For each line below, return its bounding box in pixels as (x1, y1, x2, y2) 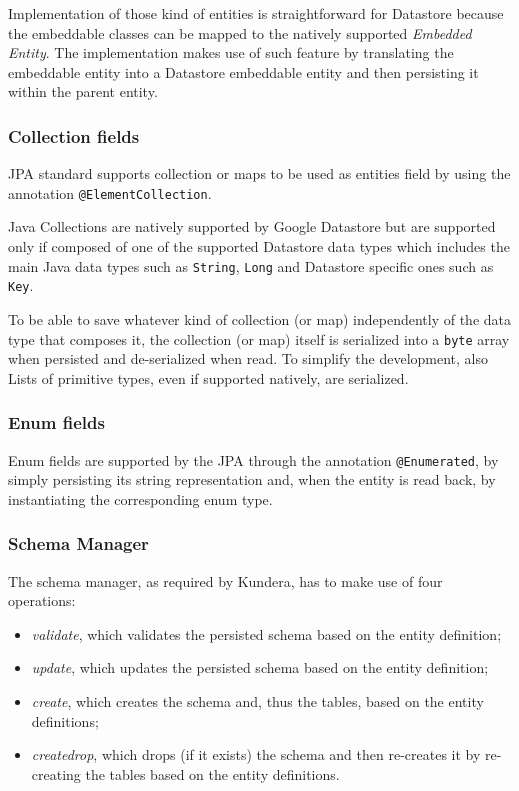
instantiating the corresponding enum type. (8, 488, 273, 509)
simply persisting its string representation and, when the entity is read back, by (8, 469, 496, 490)
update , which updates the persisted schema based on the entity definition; (31, 657, 489, 678)
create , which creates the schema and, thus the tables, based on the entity (31, 691, 484, 712)
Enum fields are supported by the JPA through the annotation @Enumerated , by (8, 449, 499, 470)
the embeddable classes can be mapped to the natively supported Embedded (8, 22, 472, 43)
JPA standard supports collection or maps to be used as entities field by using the (8, 163, 511, 184)
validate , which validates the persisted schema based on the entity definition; (31, 623, 502, 644)
